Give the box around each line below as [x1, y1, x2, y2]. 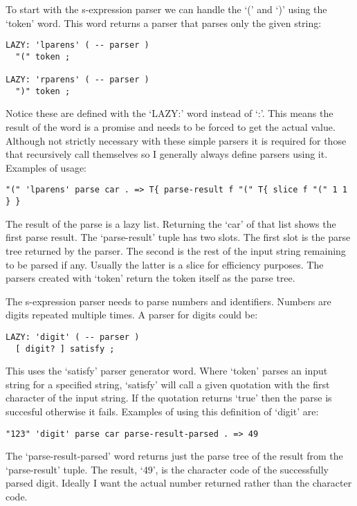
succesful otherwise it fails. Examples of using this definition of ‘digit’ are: [6, 404, 319, 418]
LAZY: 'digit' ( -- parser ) [6, 332, 140, 342]
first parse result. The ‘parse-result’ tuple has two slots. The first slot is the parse [6, 230, 351, 244]
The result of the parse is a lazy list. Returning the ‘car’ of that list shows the [6, 216, 336, 231]
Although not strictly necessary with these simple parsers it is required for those [6, 133, 347, 147]
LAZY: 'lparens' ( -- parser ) [6, 40, 149, 51]
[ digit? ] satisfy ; [15, 343, 115, 354]
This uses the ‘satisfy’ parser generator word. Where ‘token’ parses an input [6, 363, 328, 378]
